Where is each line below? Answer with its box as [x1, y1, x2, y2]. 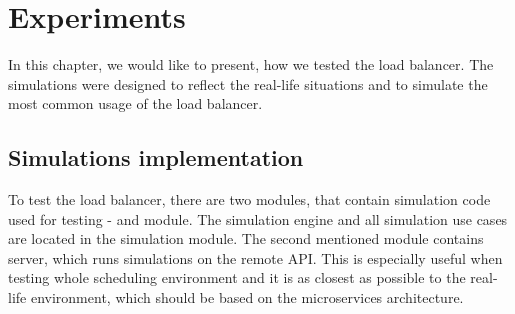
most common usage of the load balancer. [8, 93, 263, 114]
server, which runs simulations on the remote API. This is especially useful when [8, 247, 503, 268]
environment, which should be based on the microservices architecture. [30, 287, 464, 308]
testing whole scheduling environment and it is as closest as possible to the [8, 267, 466, 288]
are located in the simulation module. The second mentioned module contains [8, 228, 484, 249]
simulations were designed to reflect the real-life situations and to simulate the [8, 73, 488, 94]
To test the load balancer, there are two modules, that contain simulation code [8, 189, 491, 210]
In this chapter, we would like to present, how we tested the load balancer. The [8, 54, 494, 75]
